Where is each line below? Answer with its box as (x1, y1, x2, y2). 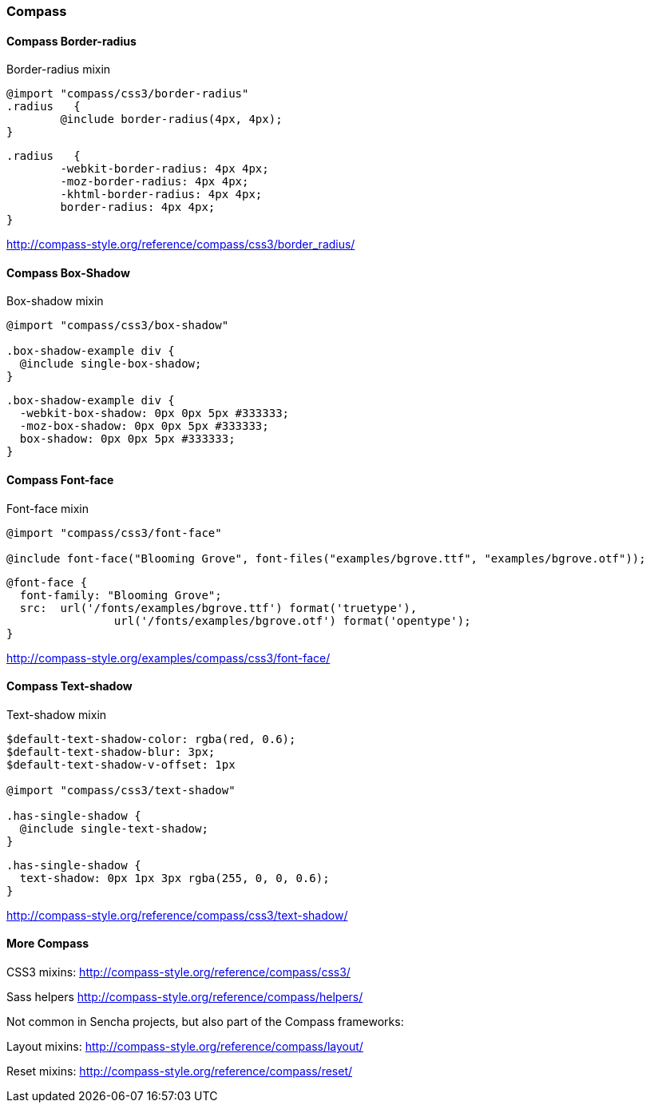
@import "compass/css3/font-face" (6, 526, 222, 539)
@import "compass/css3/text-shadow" (6, 783, 236, 797)
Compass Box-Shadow (6, 265, 130, 280)
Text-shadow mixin (6, 707, 107, 721)
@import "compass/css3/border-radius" (6, 87, 249, 101)
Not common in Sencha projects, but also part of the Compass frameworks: (6, 1015, 404, 1029)
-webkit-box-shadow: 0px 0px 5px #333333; (19, 407, 290, 420)
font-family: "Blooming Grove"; (19, 588, 222, 602)
